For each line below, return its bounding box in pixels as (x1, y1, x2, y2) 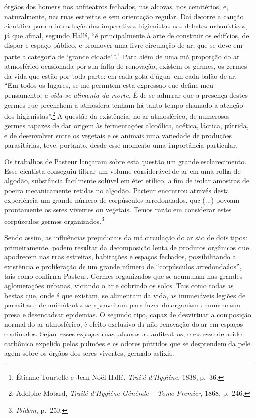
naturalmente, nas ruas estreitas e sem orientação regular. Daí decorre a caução (4, 11, 244, 21)
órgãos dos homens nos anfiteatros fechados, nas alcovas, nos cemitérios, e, (4, 1, 228, 11)
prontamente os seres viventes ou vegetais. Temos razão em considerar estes (4, 204, 232, 215)
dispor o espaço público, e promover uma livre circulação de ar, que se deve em (4, 40, 243, 50)
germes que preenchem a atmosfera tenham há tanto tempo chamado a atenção (4, 99, 243, 110)
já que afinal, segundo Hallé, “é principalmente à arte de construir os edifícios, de (4, 30, 249, 40)
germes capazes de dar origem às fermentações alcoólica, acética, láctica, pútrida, (4, 120, 249, 131)
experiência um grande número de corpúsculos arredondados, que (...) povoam (4, 195, 240, 205)
